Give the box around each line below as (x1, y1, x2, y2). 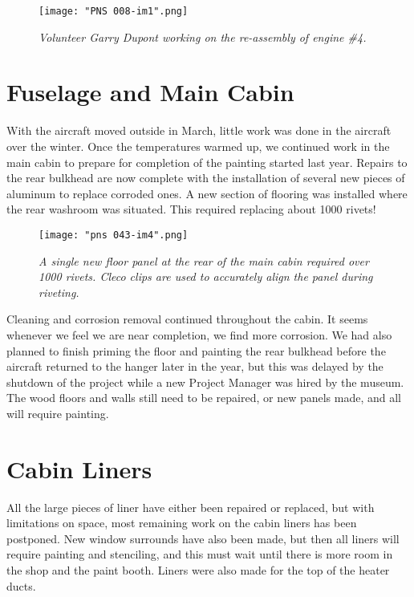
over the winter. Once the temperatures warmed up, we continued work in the (6, 137, 390, 154)
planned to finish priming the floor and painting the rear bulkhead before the (6, 342, 386, 359)
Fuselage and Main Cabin (6, 75, 294, 108)
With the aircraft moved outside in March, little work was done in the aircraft (6, 122, 392, 139)
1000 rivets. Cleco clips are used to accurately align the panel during (39, 268, 373, 285)
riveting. (39, 283, 79, 300)
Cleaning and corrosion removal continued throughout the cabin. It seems (6, 311, 368, 327)
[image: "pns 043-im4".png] (39, 229, 189, 241)
